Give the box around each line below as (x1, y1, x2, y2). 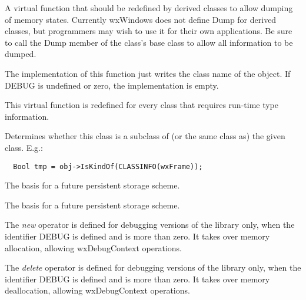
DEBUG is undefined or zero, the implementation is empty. (5, 79, 219, 91)
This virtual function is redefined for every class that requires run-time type (5, 99, 279, 111)
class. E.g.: (5, 141, 43, 153)
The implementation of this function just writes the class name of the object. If (5, 67, 291, 79)
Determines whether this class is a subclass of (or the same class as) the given (5, 130, 285, 142)
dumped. (5, 48, 36, 60)
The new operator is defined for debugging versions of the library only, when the (5, 218, 295, 231)
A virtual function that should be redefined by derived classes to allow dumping (5, 2, 293, 14)
